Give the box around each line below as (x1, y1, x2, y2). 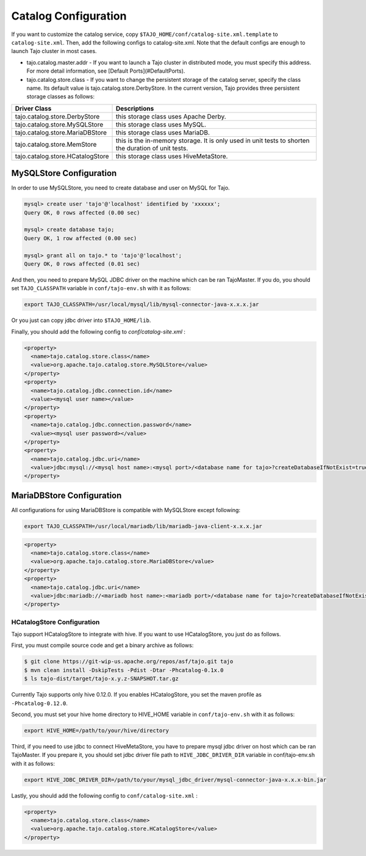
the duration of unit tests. (116, 144, 188, 152)
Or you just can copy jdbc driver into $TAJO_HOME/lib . (11, 316, 151, 324)
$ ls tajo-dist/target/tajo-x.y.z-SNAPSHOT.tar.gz (24, 675, 179, 682)
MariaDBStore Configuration (11, 490, 122, 500)
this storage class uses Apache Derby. (116, 112, 226, 120)
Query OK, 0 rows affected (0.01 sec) (24, 260, 140, 267)
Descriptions (116, 104, 154, 112)
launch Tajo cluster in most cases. (11, 48, 97, 55)
